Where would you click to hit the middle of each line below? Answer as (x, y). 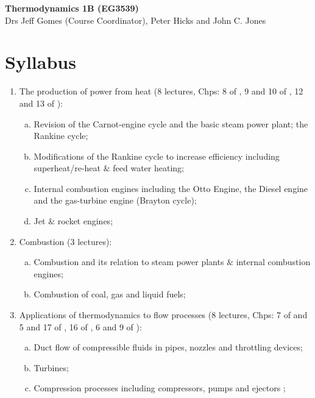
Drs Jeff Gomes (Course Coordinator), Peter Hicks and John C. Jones (136, 20)
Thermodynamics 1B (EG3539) (72, 8)
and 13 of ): (41, 103)
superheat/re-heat (67, 168)
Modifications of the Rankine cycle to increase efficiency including (157, 156)
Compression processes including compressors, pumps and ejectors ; (160, 388)
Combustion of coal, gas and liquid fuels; (110, 294)
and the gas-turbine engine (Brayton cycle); (115, 200)
